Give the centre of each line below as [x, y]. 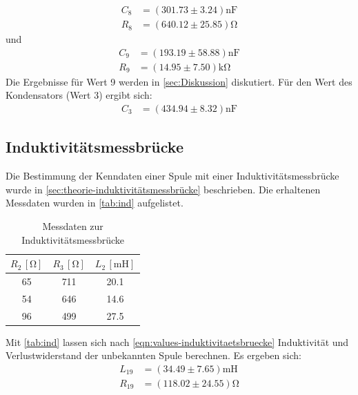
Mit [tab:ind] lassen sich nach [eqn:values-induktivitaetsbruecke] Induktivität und [177, 341]
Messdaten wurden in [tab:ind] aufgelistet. [95, 203]
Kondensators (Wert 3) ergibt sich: [79, 95]
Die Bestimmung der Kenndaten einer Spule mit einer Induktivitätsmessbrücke [172, 176]
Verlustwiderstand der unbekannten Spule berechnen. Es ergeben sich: [153, 355]
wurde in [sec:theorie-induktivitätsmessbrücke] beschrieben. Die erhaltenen [163, 189]
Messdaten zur [73, 225]
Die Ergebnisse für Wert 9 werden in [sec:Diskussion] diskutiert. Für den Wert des [179, 81]
